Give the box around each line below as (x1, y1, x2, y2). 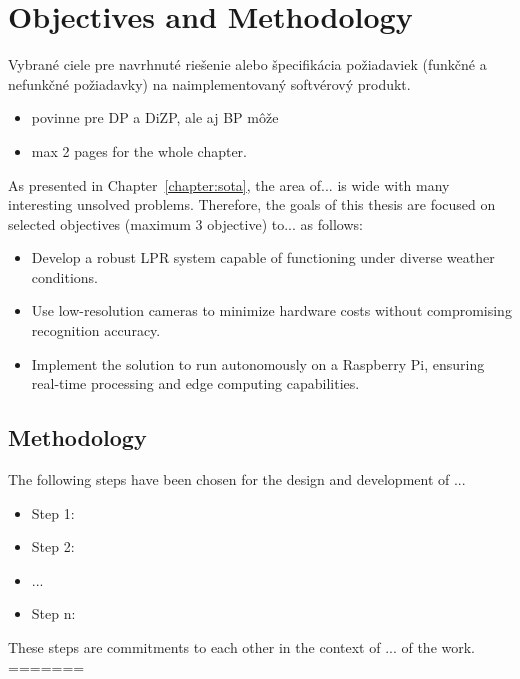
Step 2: (31, 536, 75, 557)
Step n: (31, 603, 76, 624)
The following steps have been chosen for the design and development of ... (8, 469, 466, 490)
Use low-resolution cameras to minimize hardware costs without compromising (31, 300, 512, 321)
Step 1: (31, 502, 75, 523)
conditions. (31, 266, 99, 287)
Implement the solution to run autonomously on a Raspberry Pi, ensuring (31, 353, 485, 374)
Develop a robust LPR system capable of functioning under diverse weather (31, 247, 495, 268)
